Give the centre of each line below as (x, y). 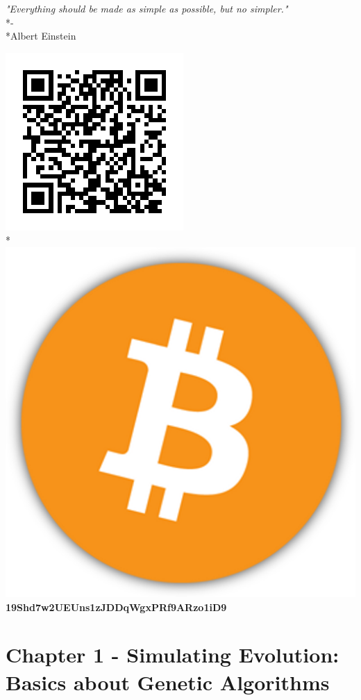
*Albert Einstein (41, 36)
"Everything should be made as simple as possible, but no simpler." (147, 8)
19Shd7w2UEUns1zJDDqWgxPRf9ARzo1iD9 (116, 607)
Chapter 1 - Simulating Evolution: (173, 655)
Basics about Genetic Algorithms (168, 682)
